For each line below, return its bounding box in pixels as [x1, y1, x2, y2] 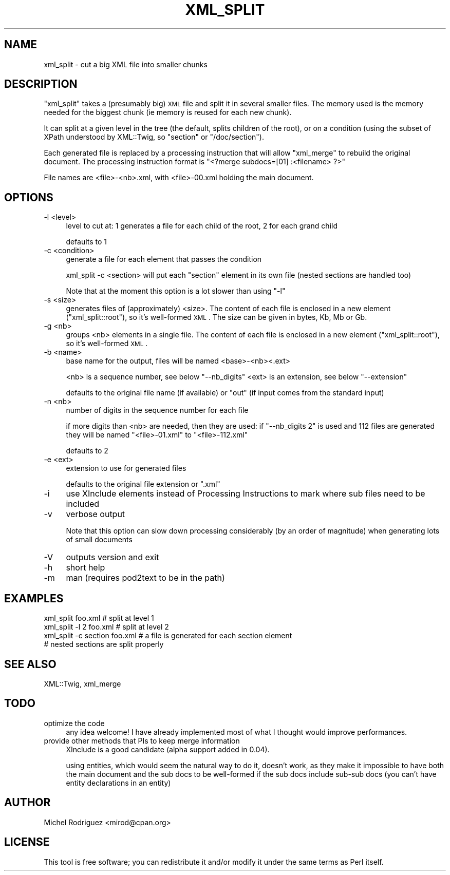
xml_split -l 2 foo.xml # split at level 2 [44, 622, 169, 632]
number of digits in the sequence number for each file [66, 406, 249, 415]
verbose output [66, 509, 125, 520]
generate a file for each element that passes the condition [66, 255, 262, 264]
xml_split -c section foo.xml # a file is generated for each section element [44, 631, 292, 640]
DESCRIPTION [4, 78, 78, 91]
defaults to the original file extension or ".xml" [66, 480, 220, 489]
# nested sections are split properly [44, 640, 164, 649]
